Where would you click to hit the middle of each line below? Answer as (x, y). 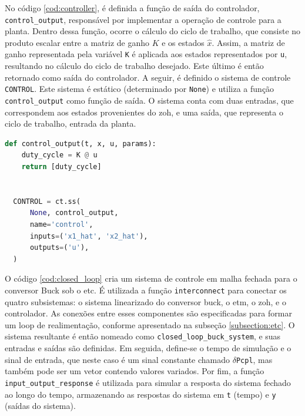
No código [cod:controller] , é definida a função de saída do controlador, (132, 8)
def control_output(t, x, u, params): (81, 143)
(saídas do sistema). (40, 406)
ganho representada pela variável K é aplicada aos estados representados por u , (146, 54)
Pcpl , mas (254, 359)
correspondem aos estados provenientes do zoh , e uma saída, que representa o (144, 112)
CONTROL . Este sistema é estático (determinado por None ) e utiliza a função (140, 89)
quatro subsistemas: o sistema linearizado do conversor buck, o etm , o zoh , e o (145, 301)
